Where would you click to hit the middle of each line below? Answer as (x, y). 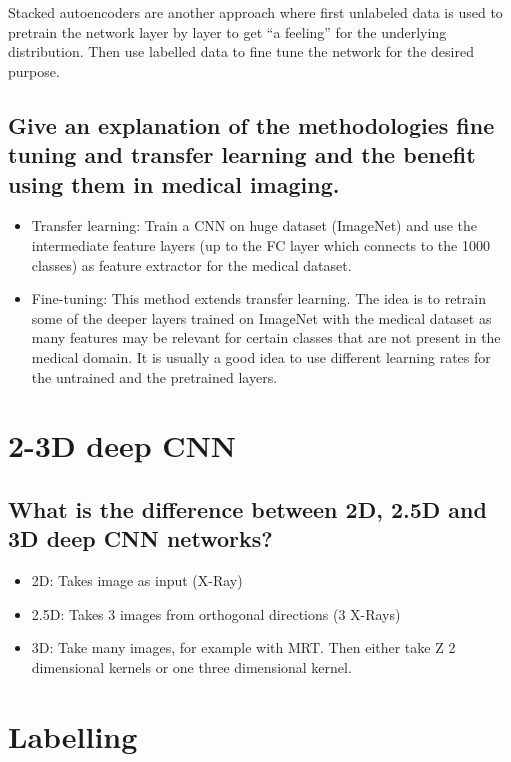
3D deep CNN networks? (140, 538)
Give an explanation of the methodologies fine (251, 124)
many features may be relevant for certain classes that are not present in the (266, 337)
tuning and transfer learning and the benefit (242, 154)
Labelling (73, 735)
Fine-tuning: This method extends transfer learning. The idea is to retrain (258, 298)
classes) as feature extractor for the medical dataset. (191, 264)
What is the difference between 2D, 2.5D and (247, 508)
